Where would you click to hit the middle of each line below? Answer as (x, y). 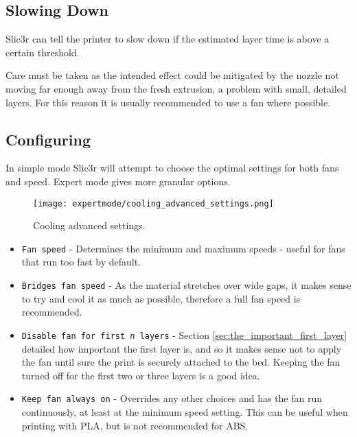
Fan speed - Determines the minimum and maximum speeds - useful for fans (183, 248)
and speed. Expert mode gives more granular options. (118, 181)
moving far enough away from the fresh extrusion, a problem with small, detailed (176, 88)
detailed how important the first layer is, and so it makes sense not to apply (182, 348)
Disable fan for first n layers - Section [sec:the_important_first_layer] (184, 334)
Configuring (48, 139)
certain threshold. (43, 52)
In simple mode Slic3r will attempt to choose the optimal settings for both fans (172, 168)
